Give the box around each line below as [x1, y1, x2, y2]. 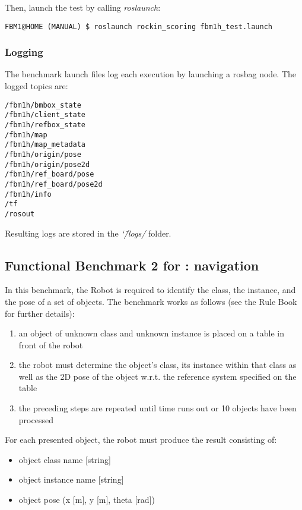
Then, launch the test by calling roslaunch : [5, 1, 161, 13]
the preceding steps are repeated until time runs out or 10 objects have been [18, 402, 297, 414]
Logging [5, 45, 43, 59]
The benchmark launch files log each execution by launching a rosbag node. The [5, 68, 297, 80]
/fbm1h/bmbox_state [5, 100, 81, 109]
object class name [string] [18, 453, 111, 465]
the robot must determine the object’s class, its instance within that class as [18, 358, 297, 371]
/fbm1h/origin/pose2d [5, 160, 90, 169]
